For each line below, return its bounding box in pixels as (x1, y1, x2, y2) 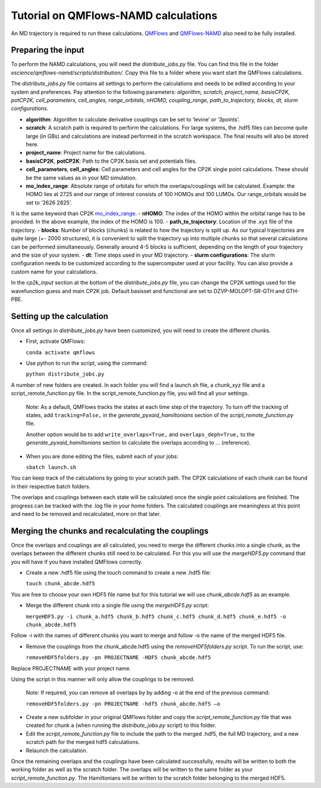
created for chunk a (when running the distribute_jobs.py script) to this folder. (26, 722, 216, 729)
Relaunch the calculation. (26, 746, 88, 754)
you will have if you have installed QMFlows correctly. (11, 558, 143, 565)
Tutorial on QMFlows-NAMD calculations (11, 9, 218, 22)
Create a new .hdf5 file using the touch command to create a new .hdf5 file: (26, 569, 211, 576)
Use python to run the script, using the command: (26, 360, 148, 367)
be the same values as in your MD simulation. (26, 174, 137, 181)
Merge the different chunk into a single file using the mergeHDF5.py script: (26, 602, 209, 609)
